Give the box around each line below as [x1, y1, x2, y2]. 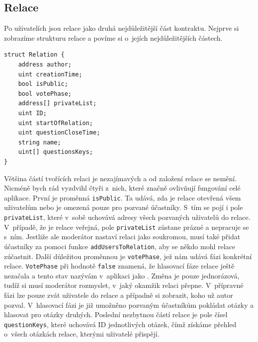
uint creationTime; [18, 70, 83, 78]
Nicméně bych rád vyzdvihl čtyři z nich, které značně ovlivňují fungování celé [4, 183, 241, 193]
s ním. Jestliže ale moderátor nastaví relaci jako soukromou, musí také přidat [4, 231, 241, 242]
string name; [18, 138, 61, 146]
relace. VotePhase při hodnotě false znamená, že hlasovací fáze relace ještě [4, 261, 235, 271]
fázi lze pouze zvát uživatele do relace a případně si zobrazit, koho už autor [4, 290, 233, 300]
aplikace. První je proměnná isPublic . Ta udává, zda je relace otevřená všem [4, 192, 241, 203]
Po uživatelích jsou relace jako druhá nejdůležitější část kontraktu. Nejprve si [4, 23, 239, 33]
